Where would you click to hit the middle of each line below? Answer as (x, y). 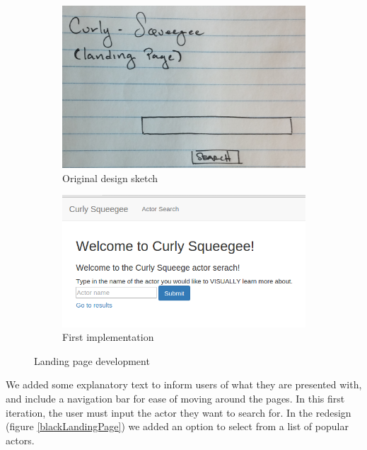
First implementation (108, 337)
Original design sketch (110, 178)
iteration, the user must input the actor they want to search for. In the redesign (179, 412)
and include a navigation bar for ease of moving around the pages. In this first (175, 399)
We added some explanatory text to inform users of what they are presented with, (184, 384)
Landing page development (92, 360)
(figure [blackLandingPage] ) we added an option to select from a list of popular (177, 426)
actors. (20, 440)
